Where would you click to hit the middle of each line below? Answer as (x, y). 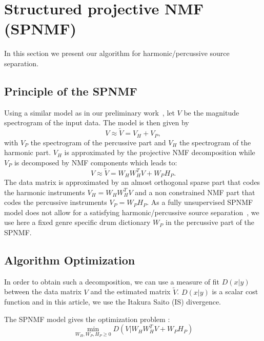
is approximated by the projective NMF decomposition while (160, 152)
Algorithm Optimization (70, 260)
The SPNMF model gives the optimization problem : (87, 319)
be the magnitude (211, 112)
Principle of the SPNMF (71, 91)
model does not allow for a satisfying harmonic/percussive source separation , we (132, 212)
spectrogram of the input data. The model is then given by (97, 122)
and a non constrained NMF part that (195, 192)
